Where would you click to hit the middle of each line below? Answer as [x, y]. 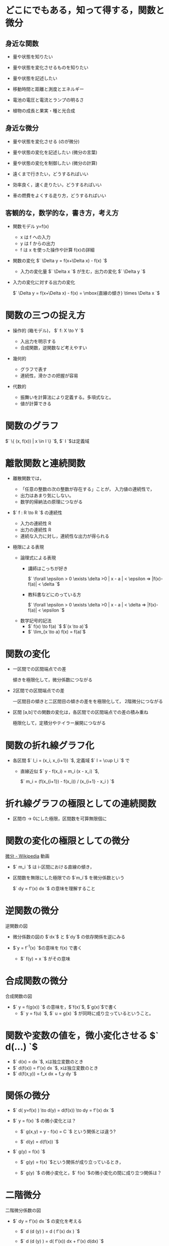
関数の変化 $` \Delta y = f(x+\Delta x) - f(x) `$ [60, 260]
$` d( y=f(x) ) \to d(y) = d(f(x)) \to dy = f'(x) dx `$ [63, 1110]
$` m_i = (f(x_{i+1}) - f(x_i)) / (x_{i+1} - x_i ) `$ [67, 781]
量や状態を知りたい [33, 57]
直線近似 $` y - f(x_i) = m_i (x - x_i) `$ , [60, 771]
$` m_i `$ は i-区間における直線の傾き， [54, 867]
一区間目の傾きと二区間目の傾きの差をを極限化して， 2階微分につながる [88, 702]
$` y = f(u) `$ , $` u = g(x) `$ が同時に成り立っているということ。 [87, 1013]
